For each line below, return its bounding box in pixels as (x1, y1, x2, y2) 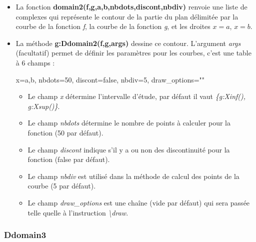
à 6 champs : (15, 57, 55, 67)
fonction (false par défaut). (27, 154, 110, 164)
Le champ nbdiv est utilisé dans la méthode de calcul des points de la (27, 170, 239, 181)
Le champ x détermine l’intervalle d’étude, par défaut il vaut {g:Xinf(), (27, 91, 246, 101)
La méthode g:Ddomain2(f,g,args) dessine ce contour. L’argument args (15, 37, 241, 48)
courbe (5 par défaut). (27, 180, 96, 191)
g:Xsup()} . (27, 100, 60, 111)
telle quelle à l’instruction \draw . (27, 207, 128, 217)
